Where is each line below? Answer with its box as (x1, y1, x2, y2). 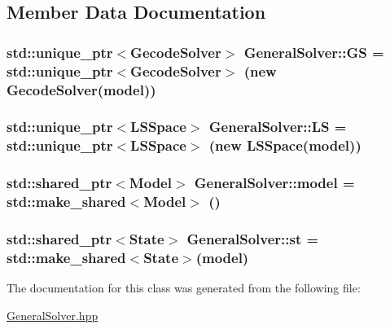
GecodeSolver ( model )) (7, 79, 156, 99)
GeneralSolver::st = (186, 228, 319, 248)
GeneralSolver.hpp (7, 306, 99, 323)
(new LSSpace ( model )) (208, 135, 362, 156)
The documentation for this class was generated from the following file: (7, 279, 361, 296)
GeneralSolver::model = (194, 173, 355, 193)
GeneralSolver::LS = (208, 116, 347, 137)
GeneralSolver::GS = (243, 42, 384, 62)
